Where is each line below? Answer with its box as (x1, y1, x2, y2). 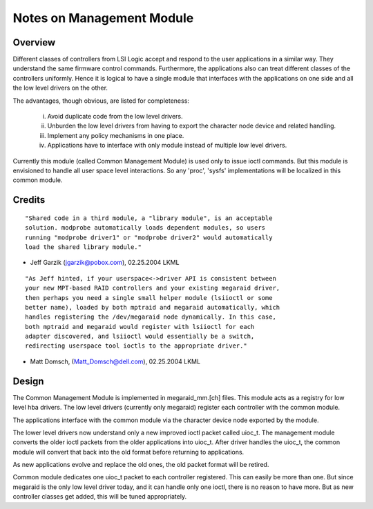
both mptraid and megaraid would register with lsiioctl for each (25, 323, 255, 330)
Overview (12, 37, 56, 48)
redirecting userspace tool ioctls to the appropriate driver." (25, 342, 248, 350)
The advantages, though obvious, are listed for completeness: (12, 97, 190, 105)
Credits (12, 194, 46, 206)
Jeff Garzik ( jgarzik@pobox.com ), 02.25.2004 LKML (30, 259, 180, 267)
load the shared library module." (25, 243, 142, 251)
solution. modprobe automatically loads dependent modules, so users (25, 224, 266, 232)
